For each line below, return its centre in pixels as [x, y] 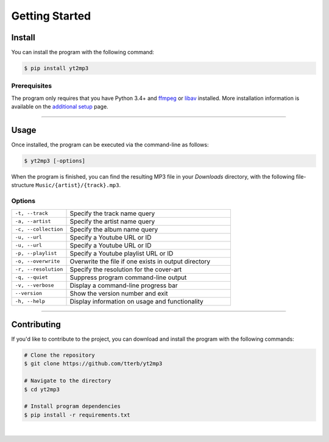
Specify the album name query [114, 229]
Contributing [36, 324]
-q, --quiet [31, 277]
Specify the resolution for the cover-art [126, 269]
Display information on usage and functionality [136, 301]
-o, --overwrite [37, 261]
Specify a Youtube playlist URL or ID [122, 253]
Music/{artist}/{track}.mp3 [77, 185]
